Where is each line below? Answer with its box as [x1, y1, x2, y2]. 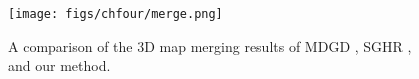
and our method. [8, 55, 111, 76]
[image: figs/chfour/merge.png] [8, 7, 223, 21]
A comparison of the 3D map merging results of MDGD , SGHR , [8, 35, 412, 56]
